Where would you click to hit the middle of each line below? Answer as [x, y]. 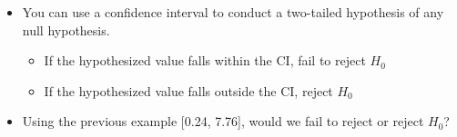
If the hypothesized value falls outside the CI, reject [188, 90]
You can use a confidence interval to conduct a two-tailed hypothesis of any [233, 12]
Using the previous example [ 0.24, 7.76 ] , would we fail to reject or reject [223, 121]
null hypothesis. [66, 29]
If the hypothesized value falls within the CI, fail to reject [205, 60]
